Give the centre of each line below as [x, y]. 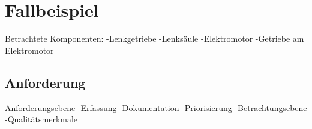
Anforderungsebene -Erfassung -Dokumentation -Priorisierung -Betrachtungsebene [156, 107]
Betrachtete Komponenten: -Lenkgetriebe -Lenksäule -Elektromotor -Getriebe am [154, 39]
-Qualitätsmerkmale [41, 119]
